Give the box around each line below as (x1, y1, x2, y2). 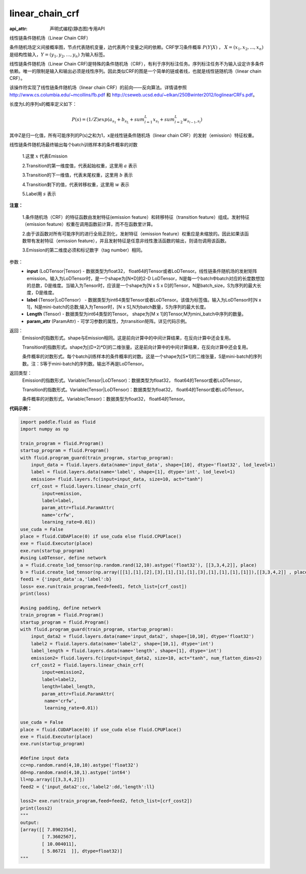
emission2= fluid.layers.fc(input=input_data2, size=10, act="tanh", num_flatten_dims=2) (31, 655, 263, 661)
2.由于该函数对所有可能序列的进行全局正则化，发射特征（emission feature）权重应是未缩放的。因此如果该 (22, 231, 245, 237)
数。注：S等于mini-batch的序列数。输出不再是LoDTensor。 (22, 360, 147, 366)
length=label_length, (41, 684, 96, 689)
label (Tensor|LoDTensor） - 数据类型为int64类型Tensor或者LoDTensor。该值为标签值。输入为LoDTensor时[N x (27, 296, 262, 303)
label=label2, (41, 676, 77, 682)
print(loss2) (20, 805, 53, 811)
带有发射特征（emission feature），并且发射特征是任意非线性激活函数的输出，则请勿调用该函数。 (26, 238, 229, 244)
